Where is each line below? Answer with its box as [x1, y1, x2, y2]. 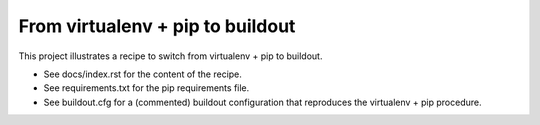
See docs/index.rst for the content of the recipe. [43, 68, 242, 80]
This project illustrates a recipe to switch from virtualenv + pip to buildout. [18, 50, 323, 62]
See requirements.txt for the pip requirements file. [43, 82, 250, 94]
